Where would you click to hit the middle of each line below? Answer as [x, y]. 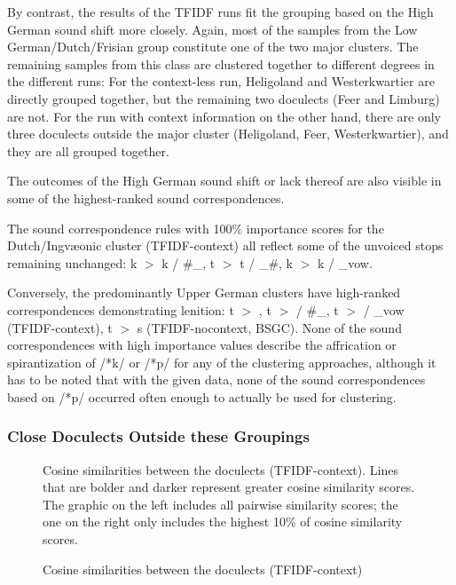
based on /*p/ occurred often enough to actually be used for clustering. [202, 396]
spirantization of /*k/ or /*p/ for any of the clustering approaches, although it [222, 362]
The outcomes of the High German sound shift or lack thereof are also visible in [224, 181]
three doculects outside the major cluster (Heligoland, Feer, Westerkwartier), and [228, 134]
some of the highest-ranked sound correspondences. [146, 198]
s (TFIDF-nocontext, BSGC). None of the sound [269, 327]
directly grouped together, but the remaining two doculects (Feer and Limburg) [224, 98]
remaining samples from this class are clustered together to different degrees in [221, 63]
